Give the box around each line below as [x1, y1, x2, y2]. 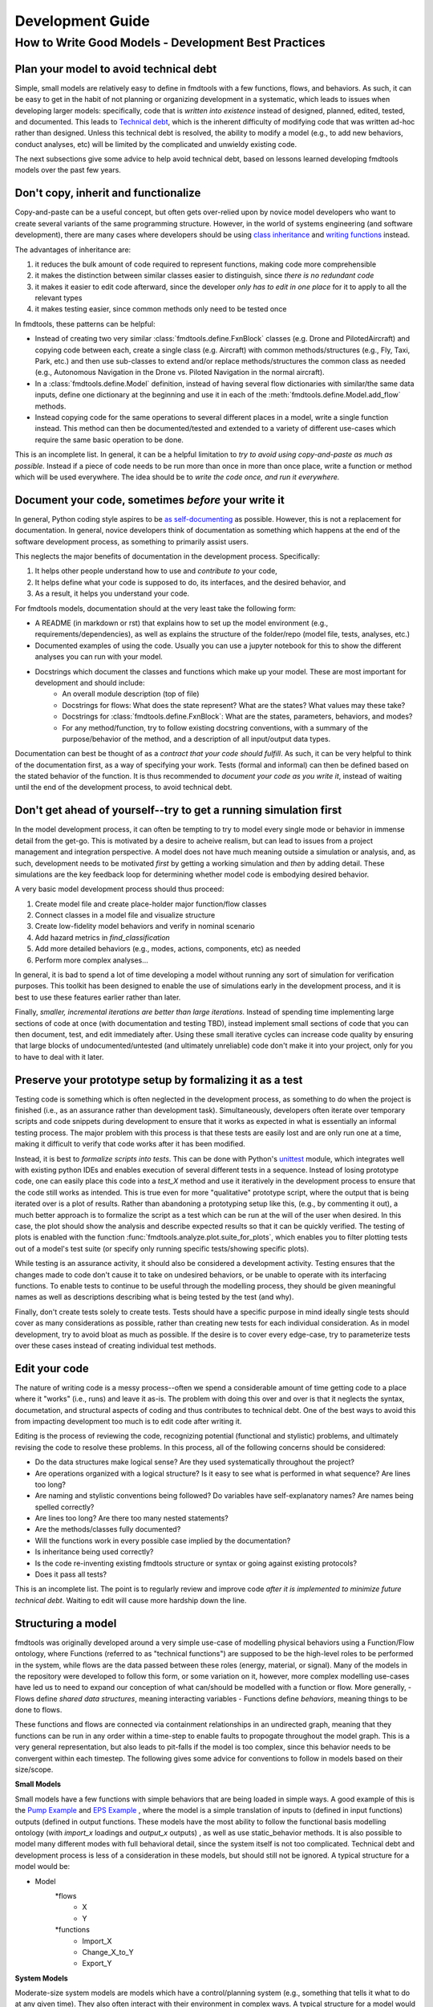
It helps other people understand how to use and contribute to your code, [34, 566, 278, 576]
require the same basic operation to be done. [34, 434, 184, 445]
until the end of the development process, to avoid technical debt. [14, 783, 233, 792]
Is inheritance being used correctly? [34, 1547, 154, 1557]
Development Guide [14, 12, 150, 30]
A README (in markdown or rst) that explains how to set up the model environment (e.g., [34, 618, 329, 628]
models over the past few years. [14, 165, 122, 175]
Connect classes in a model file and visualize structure [34, 910, 216, 920]
